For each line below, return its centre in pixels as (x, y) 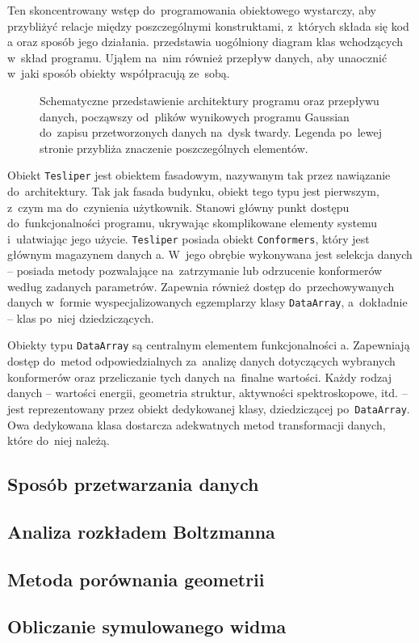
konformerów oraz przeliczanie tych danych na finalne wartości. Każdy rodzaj (199, 376)
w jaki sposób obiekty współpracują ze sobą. (119, 73)
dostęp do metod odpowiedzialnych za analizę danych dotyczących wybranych (201, 361)
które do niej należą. (59, 440)
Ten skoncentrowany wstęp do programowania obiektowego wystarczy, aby (192, 10)
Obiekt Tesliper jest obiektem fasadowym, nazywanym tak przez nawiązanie (199, 175)
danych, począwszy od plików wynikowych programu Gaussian (195, 116)
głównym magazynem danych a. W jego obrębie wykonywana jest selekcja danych (210, 254)
